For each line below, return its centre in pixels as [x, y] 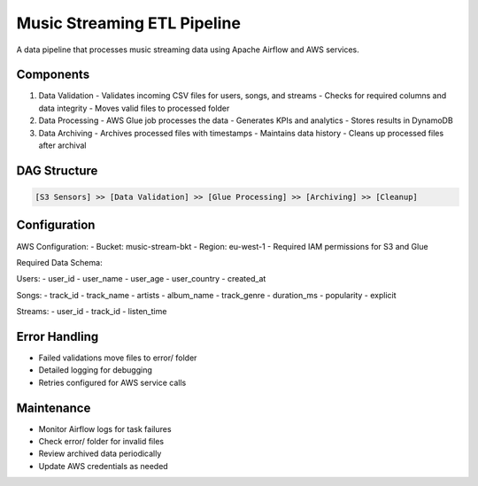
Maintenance [54, 408]
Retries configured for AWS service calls [112, 382]
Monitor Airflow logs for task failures [105, 428]
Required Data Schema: [59, 262]
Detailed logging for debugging [95, 370]
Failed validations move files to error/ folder [118, 358]
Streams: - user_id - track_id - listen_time [92, 312]
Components [53, 75]
